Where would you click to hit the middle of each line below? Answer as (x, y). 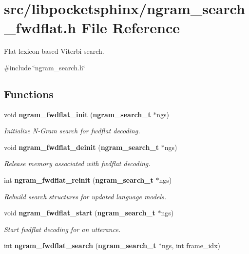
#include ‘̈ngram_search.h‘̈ (45, 67)
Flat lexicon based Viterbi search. (54, 51)
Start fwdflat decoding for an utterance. (62, 229)
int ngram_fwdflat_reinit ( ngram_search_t (79, 180)
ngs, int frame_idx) (191, 245)
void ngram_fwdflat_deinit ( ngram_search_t (81, 147)
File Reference (131, 28)
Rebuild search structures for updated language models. (85, 196)
